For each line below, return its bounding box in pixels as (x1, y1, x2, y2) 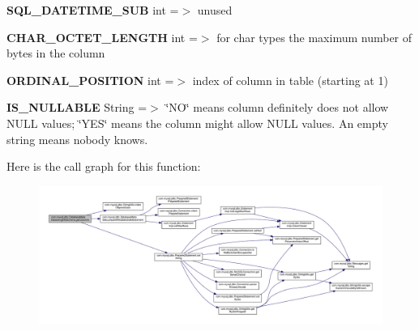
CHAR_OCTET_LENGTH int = (6, 28, 198, 45)
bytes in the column (6, 45, 105, 62)
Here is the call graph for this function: (6, 158, 201, 175)
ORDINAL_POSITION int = (6, 71, 174, 88)
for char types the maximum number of (216, 28, 413, 45)
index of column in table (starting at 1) (192, 71, 388, 88)
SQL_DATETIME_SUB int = (6, 2, 179, 18)
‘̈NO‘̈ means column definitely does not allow (165, 99, 389, 116)
